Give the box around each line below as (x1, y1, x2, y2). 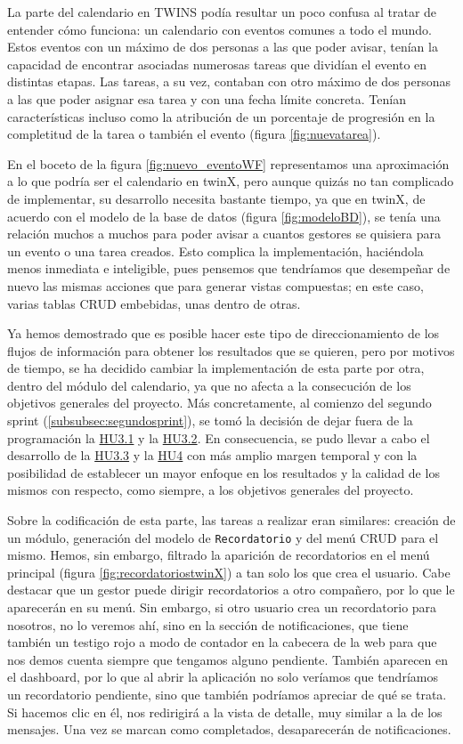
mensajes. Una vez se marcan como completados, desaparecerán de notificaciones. (7, 720, 451, 739)
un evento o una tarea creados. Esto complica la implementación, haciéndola (7, 241, 424, 260)
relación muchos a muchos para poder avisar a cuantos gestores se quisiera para (7, 224, 441, 243)
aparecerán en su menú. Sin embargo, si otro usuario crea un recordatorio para (7, 598, 437, 617)
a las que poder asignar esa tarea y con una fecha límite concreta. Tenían (7, 89, 406, 108)
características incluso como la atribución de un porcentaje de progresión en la (7, 107, 435, 125)
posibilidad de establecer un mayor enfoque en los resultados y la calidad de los (7, 463, 440, 481)
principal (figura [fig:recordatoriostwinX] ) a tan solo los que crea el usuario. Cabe (7, 562, 451, 581)
